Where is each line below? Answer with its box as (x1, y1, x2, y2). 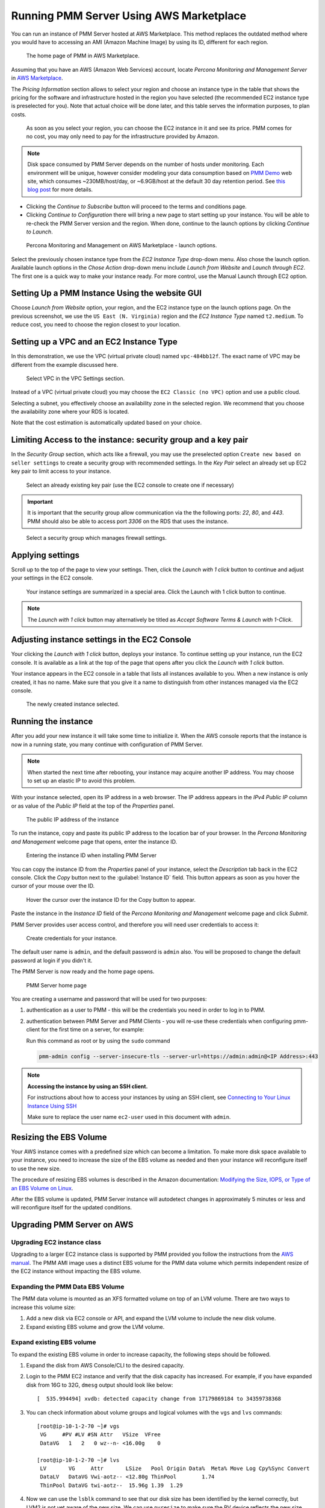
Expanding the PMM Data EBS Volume (11, 1282, 125, 1291)
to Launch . (26, 228, 54, 235)
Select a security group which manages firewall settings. (26, 534, 167, 542)
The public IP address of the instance (26, 816, 119, 823)
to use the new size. (11, 1165, 61, 1172)
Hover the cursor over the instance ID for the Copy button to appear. (26, 896, 196, 903)
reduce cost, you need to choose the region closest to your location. (11, 321, 181, 328)
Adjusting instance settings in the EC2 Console (11, 635, 192, 645)
